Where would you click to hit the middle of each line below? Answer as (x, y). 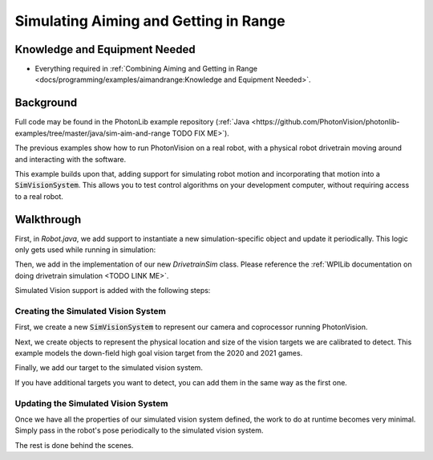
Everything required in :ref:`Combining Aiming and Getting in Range (146, 69)
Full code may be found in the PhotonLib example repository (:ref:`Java (132, 122)
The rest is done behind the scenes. (74, 445)
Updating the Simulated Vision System (91, 403)
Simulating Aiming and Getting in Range (150, 21)
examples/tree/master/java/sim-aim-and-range (93, 133)
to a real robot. (39, 196)
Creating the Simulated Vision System (90, 311)
